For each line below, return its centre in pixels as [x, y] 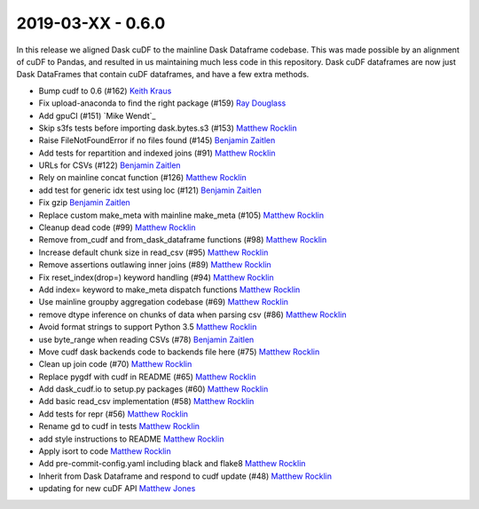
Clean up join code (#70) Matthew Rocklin [115, 364]
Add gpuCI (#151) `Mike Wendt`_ [97, 115]
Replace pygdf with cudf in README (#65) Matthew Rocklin [147, 377]
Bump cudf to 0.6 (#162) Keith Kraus [105, 91]
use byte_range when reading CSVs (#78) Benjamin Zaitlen [146, 339]
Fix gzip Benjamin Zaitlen [84, 203]
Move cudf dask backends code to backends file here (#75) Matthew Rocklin [179, 352]
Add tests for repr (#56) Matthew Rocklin [114, 414]
